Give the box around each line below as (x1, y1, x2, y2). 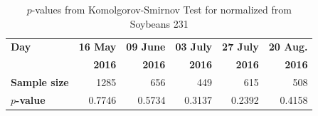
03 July (175, 39, 213, 54)
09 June (126, 39, 166, 54)
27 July (222, 39, 259, 54)
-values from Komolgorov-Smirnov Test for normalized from (31, 2, 292, 16)
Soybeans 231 (129, 16, 189, 31)
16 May (78, 39, 117, 54)
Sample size (11, 75, 69, 90)
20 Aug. (268, 39, 308, 54)
